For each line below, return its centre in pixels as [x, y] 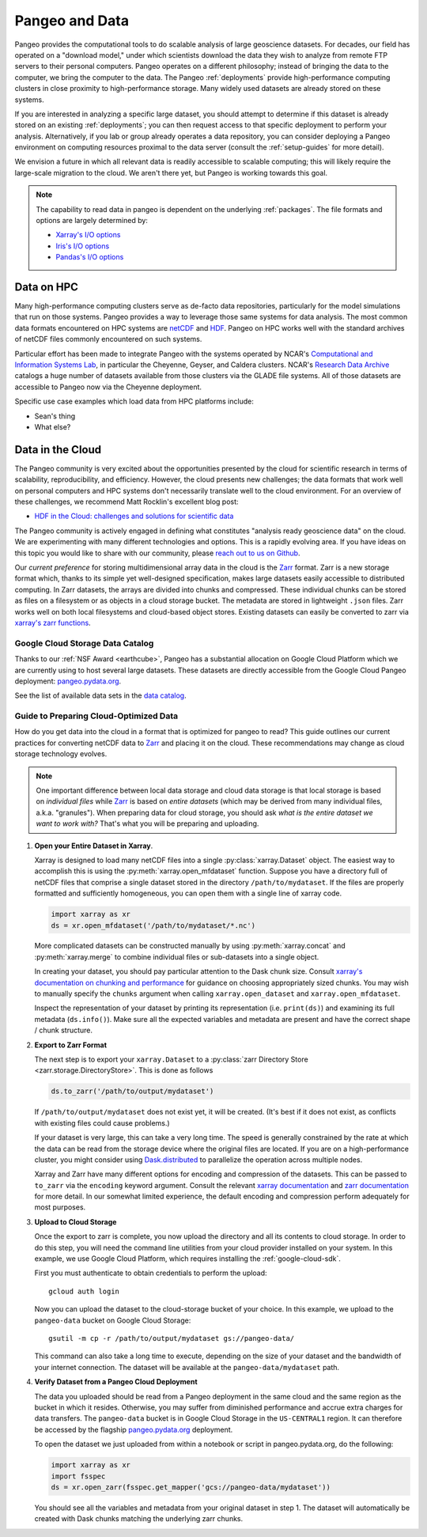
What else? [53, 427]
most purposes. [60, 1207]
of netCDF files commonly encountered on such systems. [108, 339]
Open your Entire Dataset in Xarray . [94, 846]
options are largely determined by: [92, 221]
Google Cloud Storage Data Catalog [84, 643]
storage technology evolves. [61, 754]
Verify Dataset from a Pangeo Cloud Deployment [116, 1382]
